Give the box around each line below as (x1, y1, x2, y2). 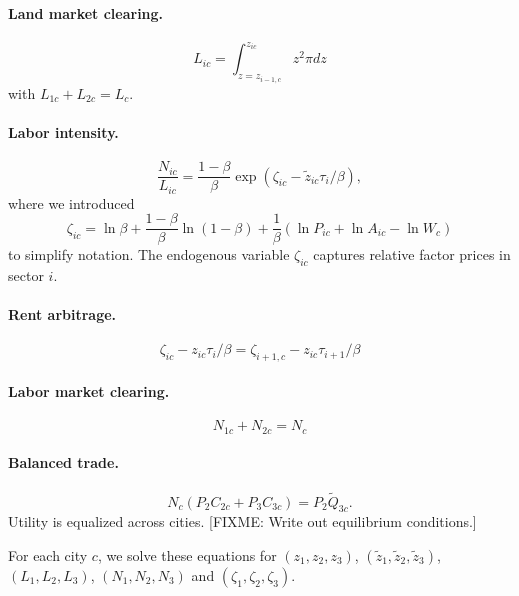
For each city (8, 544, 88, 565)
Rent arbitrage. (8, 304, 117, 325)
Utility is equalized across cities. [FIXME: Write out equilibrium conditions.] (8, 511, 477, 532)
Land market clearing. (8, 2, 164, 23)
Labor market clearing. (8, 380, 170, 401)
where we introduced (8, 192, 135, 213)
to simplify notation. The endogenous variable (8, 244, 290, 265)
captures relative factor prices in (313, 244, 511, 265)
